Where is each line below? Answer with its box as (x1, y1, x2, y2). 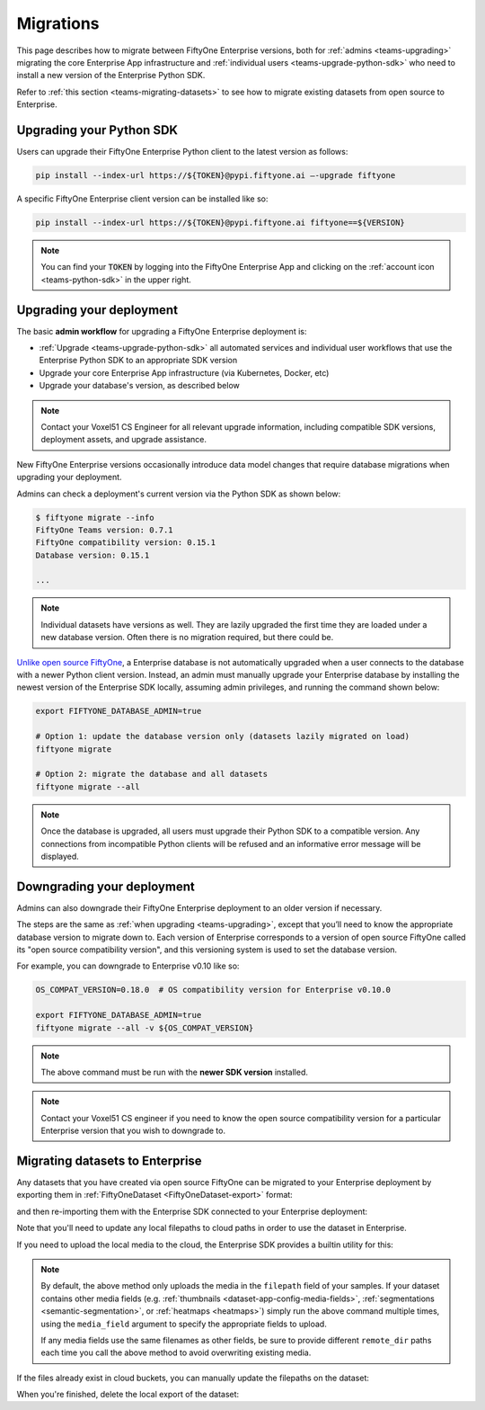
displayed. (40, 851, 80, 861)
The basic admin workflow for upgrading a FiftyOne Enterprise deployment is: (16, 326, 307, 336)
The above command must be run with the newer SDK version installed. (40, 1066, 309, 1077)
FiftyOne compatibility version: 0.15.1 (35, 538, 216, 548)
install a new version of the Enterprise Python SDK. (16, 70, 206, 81)
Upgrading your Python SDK (16, 122, 179, 138)
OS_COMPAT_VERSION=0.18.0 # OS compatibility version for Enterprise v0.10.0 (35, 985, 391, 995)
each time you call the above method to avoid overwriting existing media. (40, 1347, 312, 1358)
